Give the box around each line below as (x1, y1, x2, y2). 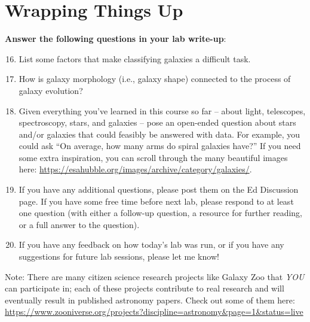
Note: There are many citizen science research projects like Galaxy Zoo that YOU (5, 270, 305, 282)
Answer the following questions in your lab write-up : (5, 32, 226, 45)
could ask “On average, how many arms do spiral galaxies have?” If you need (19, 139, 301, 152)
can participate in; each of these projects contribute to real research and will (5, 282, 284, 294)
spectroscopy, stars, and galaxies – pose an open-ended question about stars (19, 116, 296, 129)
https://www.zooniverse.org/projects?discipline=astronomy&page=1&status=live (5, 305, 303, 318)
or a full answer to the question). (19, 218, 140, 230)
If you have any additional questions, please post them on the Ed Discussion (19, 183, 299, 196)
